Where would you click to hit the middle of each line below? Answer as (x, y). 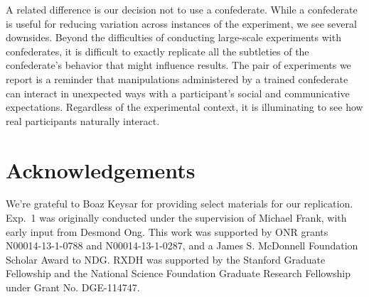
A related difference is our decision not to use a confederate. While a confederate (182, 9)
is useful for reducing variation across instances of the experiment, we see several (181, 23)
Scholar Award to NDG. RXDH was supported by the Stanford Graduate (166, 259)
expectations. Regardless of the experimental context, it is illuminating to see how (184, 107)
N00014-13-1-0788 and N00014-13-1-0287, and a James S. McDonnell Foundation (182, 245)
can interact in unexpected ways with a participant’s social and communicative (178, 93)
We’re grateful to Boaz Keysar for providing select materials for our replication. (180, 204)
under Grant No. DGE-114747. (73, 287)
